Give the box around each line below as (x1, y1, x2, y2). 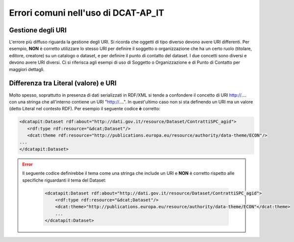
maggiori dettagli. (9, 66, 45, 72)
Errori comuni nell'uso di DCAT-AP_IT (9, 7, 164, 18)
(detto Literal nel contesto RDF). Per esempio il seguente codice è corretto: (9, 106, 160, 112)
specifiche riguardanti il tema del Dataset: (22, 177, 106, 183)
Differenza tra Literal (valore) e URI (9, 79, 117, 88)
